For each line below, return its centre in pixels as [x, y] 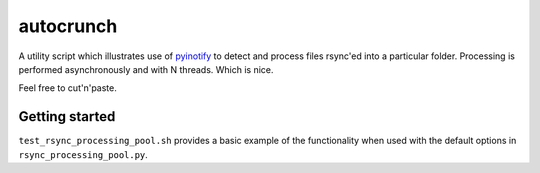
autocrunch [68, 26]
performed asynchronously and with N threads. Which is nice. [146, 69]
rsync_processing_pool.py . [83, 154]
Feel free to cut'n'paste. [67, 88]
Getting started [67, 116]
